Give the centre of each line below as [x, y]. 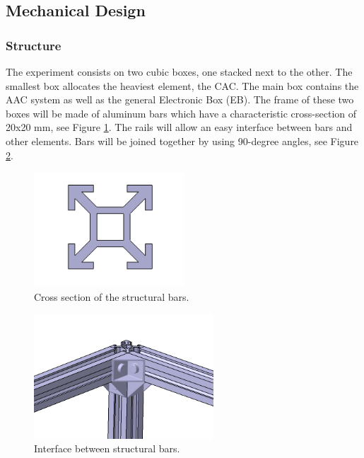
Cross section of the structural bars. [112, 296]
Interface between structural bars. [107, 448]
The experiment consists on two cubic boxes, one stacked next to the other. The [179, 71]
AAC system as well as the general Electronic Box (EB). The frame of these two [180, 99]
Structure [34, 45]
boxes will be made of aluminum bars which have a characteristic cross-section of [181, 113]
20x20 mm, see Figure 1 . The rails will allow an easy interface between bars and [179, 127]
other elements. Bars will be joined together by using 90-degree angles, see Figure [182, 141]
